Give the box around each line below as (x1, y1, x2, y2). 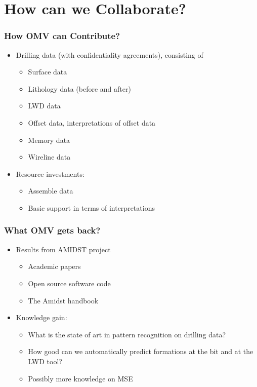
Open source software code (28, 278, 111, 288)
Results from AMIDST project (16, 244, 111, 254)
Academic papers (28, 261, 81, 272)
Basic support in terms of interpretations (28, 202, 155, 213)
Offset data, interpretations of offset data (28, 117, 156, 128)
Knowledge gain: (16, 312, 67, 323)
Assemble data (28, 185, 73, 196)
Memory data (28, 134, 70, 145)
